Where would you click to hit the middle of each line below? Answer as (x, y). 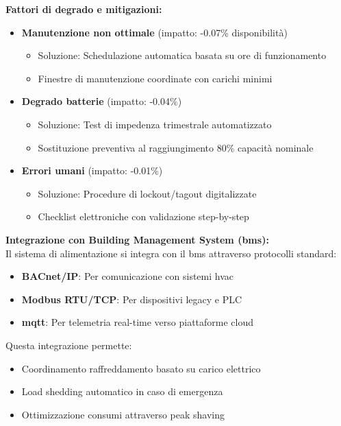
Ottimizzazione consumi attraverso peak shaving (123, 414)
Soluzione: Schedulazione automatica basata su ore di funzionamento (182, 55)
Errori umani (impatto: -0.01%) (92, 170)
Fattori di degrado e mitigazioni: (84, 9)
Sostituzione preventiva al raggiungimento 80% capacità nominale (176, 147)
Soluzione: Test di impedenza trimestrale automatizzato (155, 124)
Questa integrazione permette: (69, 345)
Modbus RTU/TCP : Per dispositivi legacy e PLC (132, 299)
